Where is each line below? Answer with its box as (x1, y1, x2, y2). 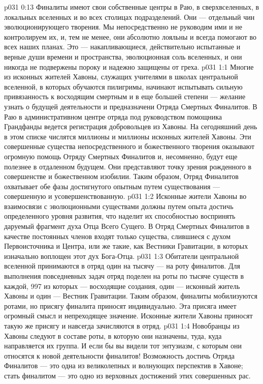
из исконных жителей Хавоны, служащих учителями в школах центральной (4, 71, 238, 82)
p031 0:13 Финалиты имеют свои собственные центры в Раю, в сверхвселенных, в (4, 2, 259, 12)
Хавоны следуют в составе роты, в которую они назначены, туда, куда (4, 330, 222, 341)
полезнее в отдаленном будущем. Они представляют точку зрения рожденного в (4, 161, 251, 171)
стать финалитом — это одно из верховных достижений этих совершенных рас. (4, 370, 251, 380)
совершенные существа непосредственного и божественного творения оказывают (4, 141, 255, 152)
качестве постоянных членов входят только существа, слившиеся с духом (4, 230, 231, 241)
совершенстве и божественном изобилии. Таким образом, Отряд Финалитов (4, 171, 239, 182)
